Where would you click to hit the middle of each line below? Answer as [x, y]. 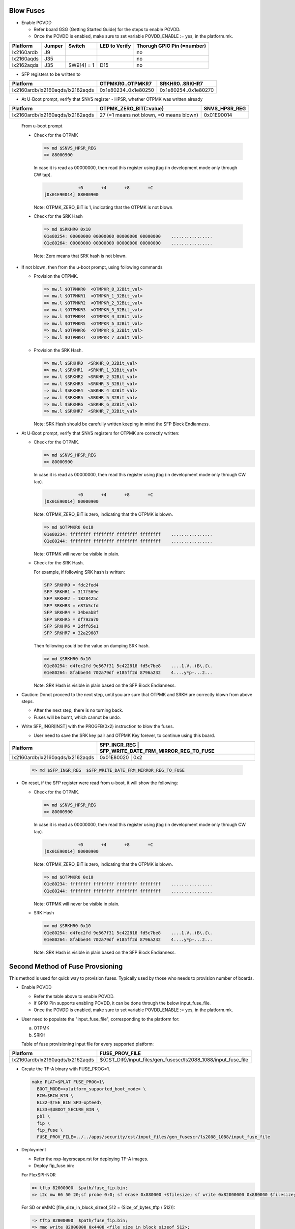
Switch [77, 46]
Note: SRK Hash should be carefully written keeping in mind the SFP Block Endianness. [122, 424]
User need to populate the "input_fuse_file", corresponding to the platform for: [100, 1019]
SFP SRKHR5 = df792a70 [71, 619]
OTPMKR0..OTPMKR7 [126, 84]
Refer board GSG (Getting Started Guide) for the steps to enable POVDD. [107, 29]
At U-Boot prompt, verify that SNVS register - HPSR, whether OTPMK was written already [112, 99]
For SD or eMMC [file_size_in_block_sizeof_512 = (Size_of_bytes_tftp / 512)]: [98, 1207]
